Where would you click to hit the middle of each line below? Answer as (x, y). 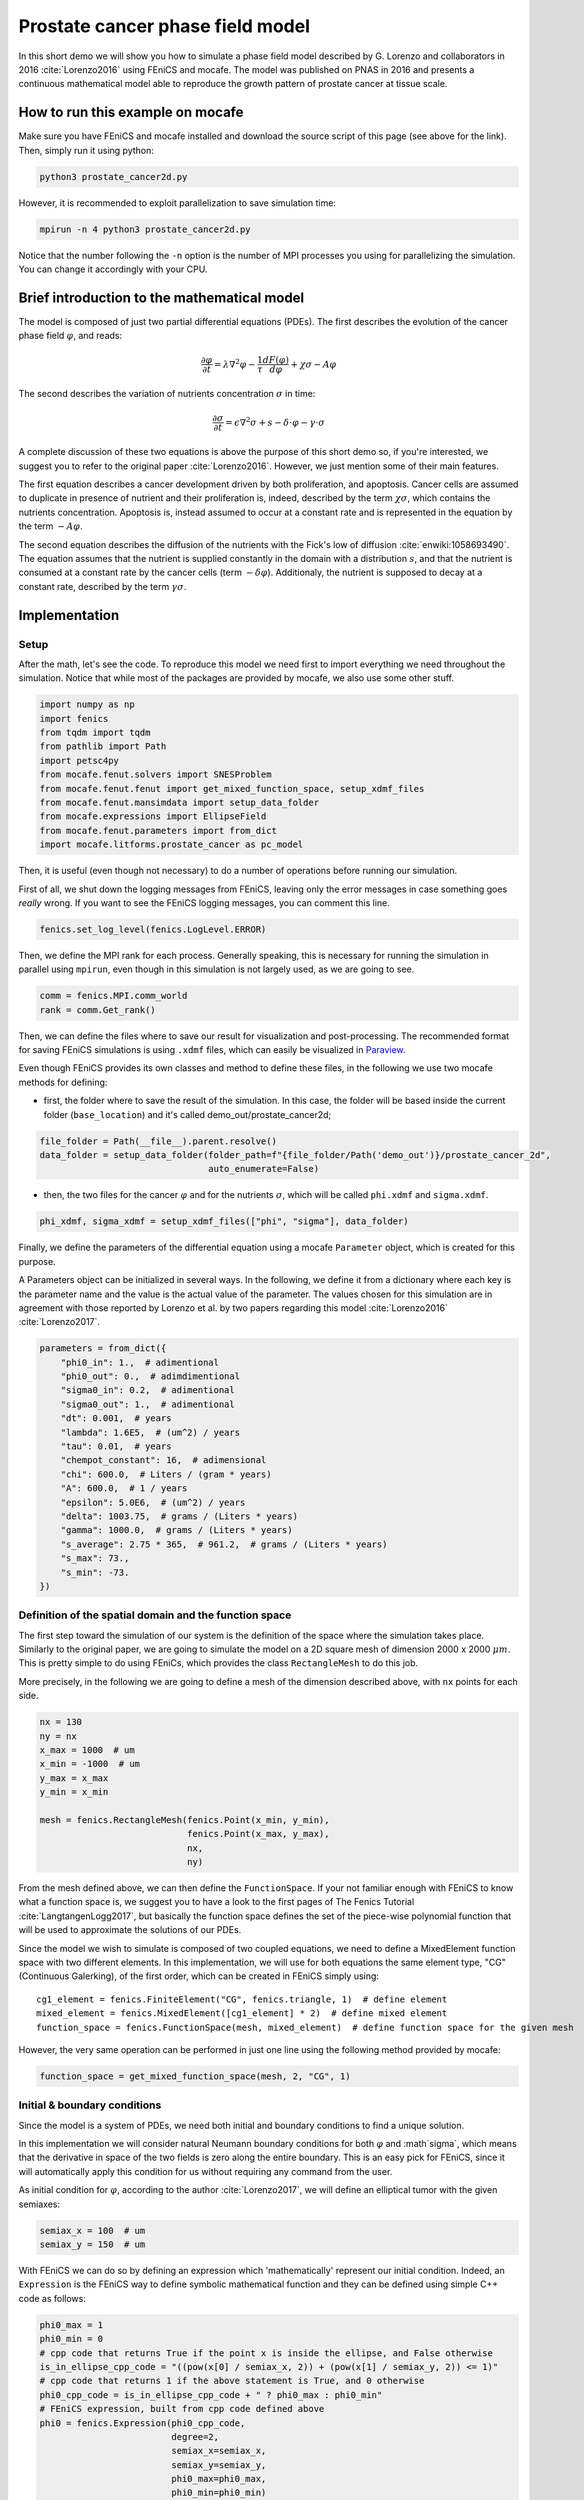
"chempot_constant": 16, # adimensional (163, 1460)
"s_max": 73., (95, 1558)
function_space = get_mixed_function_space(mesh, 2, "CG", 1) (195, 2076)
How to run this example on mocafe (131, 112)
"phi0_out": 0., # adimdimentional (150, 1376)
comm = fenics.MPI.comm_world (113, 996)
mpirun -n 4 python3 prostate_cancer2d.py (145, 229)
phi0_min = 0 (71, 2339)
